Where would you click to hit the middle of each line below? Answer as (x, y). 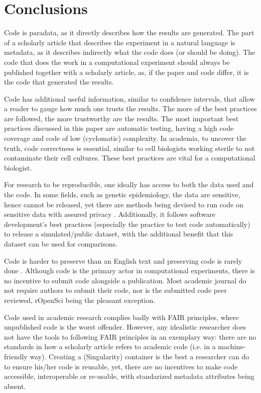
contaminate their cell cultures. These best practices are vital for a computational (130, 158)
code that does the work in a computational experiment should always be (117, 62)
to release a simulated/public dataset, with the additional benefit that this (119, 234)
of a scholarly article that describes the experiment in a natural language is (120, 42)
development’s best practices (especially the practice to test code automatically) (127, 224)
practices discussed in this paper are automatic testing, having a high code (119, 128)
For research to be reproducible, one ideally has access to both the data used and (129, 184)
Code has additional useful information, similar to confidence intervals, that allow (129, 98)
